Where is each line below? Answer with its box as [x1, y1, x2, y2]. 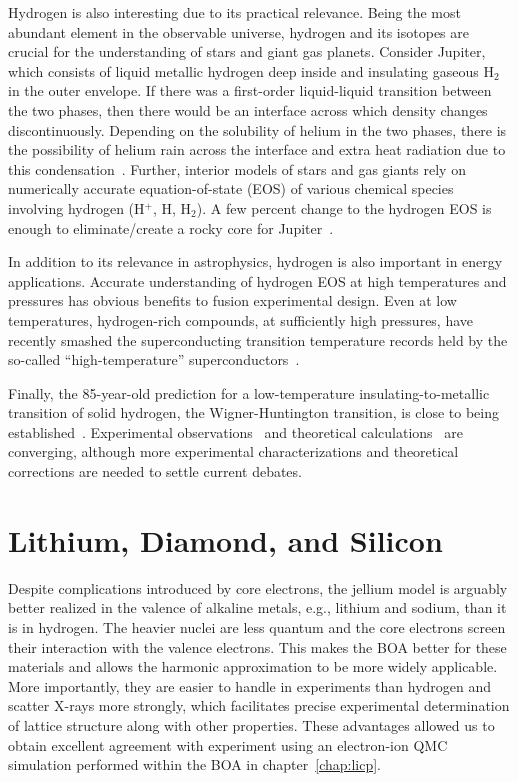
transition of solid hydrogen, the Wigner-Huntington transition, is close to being [8, 402, 499, 423]
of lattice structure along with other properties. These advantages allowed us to [8, 714, 495, 735]
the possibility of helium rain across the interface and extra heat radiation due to [8, 139, 506, 160]
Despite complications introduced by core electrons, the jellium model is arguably [8, 577, 508, 598]
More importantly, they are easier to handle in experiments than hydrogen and [8, 675, 492, 696]
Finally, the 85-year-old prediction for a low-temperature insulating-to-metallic [8, 382, 490, 403]
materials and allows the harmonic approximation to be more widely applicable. [8, 656, 498, 677]
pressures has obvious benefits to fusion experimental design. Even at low [8, 290, 457, 311]
